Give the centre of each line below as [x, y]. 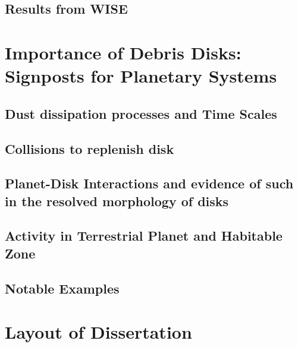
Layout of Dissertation [98, 332]
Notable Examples [62, 288]
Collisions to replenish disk [90, 148]
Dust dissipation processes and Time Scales [141, 113]
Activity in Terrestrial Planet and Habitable [144, 236]
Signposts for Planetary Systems [141, 76]
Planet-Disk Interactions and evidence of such [149, 183]
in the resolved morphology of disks [117, 201]
